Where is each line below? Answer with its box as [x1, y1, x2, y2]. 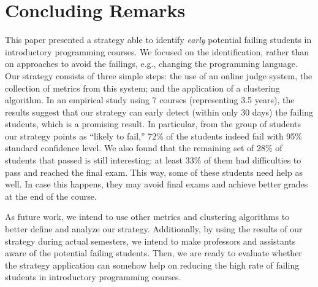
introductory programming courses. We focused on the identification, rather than [5, 45, 309, 58]
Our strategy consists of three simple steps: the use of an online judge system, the [5, 69, 312, 82]
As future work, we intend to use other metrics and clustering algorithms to [5, 210, 290, 223]
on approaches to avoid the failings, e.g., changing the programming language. [5, 57, 298, 70]
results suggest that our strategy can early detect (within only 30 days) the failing [5, 105, 314, 118]
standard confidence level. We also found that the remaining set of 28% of [5, 141, 282, 154]
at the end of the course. [5, 189, 97, 202]
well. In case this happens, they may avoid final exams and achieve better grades [5, 178, 308, 191]
